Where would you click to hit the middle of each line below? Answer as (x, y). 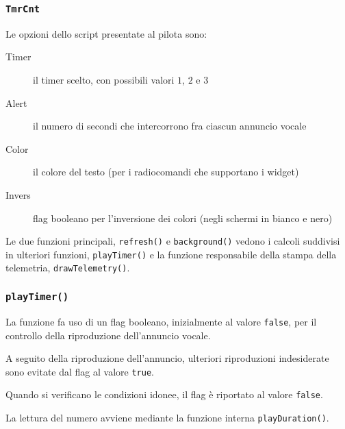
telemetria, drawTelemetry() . (68, 268)
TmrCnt (23, 9)
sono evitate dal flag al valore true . (80, 371)
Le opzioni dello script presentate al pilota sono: (106, 33)
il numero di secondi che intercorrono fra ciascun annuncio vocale (170, 126)
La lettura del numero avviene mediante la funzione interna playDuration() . (167, 418)
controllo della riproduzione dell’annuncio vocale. (108, 335)
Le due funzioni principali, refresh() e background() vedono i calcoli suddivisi (173, 241)
